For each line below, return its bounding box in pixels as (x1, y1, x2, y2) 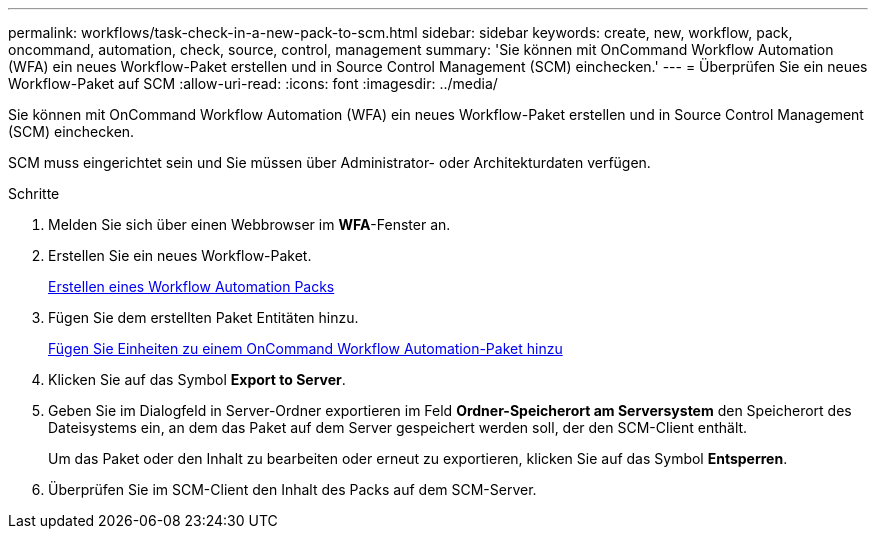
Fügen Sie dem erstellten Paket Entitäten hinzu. (48, 309, 359, 326)
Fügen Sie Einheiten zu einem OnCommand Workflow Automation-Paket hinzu (48, 340, 563, 357)
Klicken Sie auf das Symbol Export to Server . (48, 371, 346, 388)
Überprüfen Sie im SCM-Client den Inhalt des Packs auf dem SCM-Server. (48, 481, 537, 498)
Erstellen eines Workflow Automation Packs (48, 278, 335, 295)
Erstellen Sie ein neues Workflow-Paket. (48, 247, 312, 264)
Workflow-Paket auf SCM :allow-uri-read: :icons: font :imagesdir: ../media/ (8, 75, 498, 92)
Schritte (8, 185, 60, 202)
